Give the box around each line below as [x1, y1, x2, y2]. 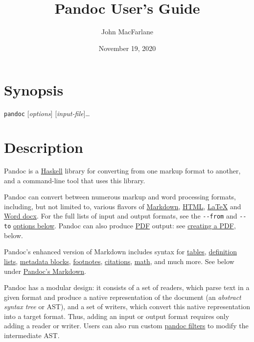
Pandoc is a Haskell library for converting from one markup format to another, [4, 166, 241, 176]
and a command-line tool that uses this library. [4, 175, 145, 185]
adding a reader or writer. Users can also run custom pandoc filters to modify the [4, 320, 249, 331]
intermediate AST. [4, 330, 60, 341]
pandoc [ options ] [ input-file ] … [4, 108, 90, 119]
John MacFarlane [101, 26, 153, 37]
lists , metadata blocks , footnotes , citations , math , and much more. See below [4, 256, 234, 266]
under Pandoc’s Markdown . [4, 266, 87, 276]
